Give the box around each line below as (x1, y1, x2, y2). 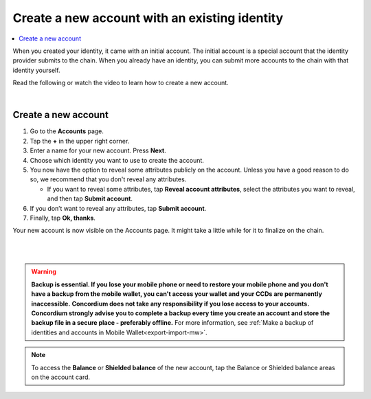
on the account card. (31, 373, 91, 381)
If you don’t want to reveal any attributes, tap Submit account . (30, 204, 207, 212)
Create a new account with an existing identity (12, 10, 284, 25)
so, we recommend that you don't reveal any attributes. (30, 175, 187, 183)
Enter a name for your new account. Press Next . (30, 146, 166, 155)
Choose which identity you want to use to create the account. (30, 156, 204, 164)
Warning (31, 268, 56, 276)
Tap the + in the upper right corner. (30, 137, 130, 145)
